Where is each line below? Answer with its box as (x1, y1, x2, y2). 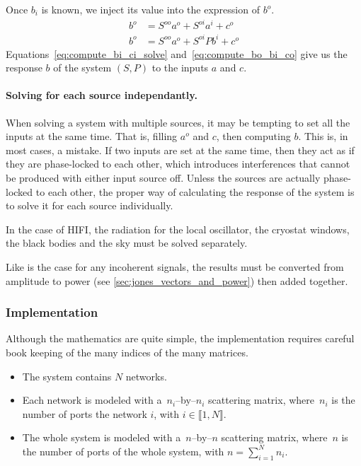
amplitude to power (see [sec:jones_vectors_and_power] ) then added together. (6, 273, 348, 288)
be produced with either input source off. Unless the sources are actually (6, 170, 321, 185)
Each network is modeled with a (22, 392, 162, 407)
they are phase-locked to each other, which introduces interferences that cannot (6, 156, 350, 171)
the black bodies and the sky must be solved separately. (6, 235, 248, 250)
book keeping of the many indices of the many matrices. (6, 344, 248, 359)
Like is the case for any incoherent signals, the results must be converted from (6, 259, 344, 274)
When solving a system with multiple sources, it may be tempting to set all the (6, 115, 350, 129)
